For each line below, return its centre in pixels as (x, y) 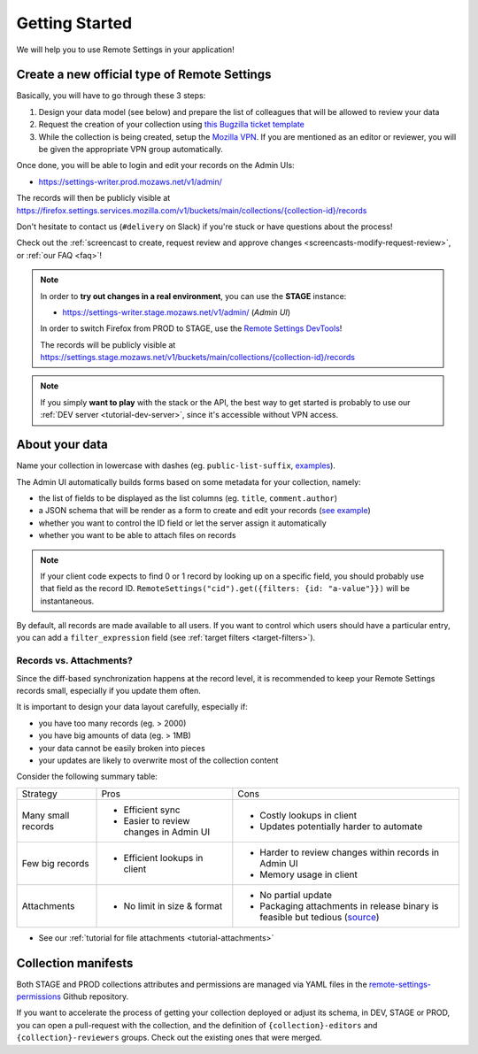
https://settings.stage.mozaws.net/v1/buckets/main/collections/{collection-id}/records (198, 358)
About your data (62, 445)
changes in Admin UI (167, 832)
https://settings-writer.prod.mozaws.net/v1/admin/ (131, 181)
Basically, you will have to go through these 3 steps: (111, 96)
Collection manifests (75, 963)
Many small (46, 815)
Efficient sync (152, 810)
